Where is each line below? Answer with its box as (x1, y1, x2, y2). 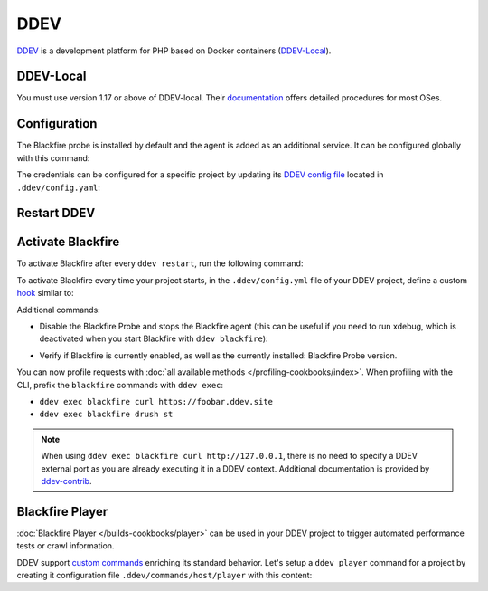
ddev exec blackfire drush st (39, 409, 174, 420)
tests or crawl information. (16, 540, 115, 551)
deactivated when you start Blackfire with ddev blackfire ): (39, 333, 268, 344)
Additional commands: (16, 304, 101, 315)
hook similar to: (16, 288, 74, 299)
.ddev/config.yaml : (16, 182, 101, 193)
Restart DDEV (16, 205, 96, 221)
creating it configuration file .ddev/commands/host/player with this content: (16, 570, 313, 580)
